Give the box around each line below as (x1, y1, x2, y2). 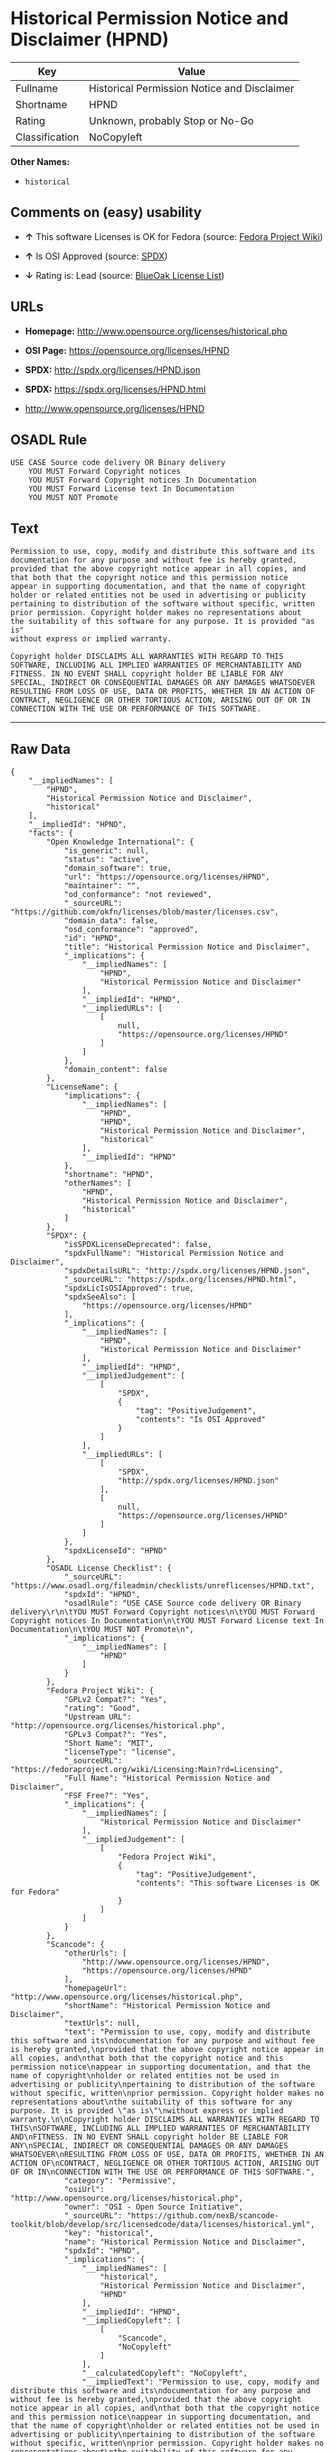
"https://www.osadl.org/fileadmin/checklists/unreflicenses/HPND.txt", (10, 1581, 315, 1591)
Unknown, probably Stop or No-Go (88, 113, 255, 127)
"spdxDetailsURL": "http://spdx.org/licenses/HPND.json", (63, 1266, 311, 1276)
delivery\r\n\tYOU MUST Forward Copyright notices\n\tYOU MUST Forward (10, 1607, 315, 1617)
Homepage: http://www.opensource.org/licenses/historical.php (24, 325, 288, 337)
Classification (15, 130, 80, 144)
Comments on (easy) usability (10, 204, 202, 221)
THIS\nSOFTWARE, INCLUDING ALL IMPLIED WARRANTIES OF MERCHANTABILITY (10, 2123, 311, 2133)
